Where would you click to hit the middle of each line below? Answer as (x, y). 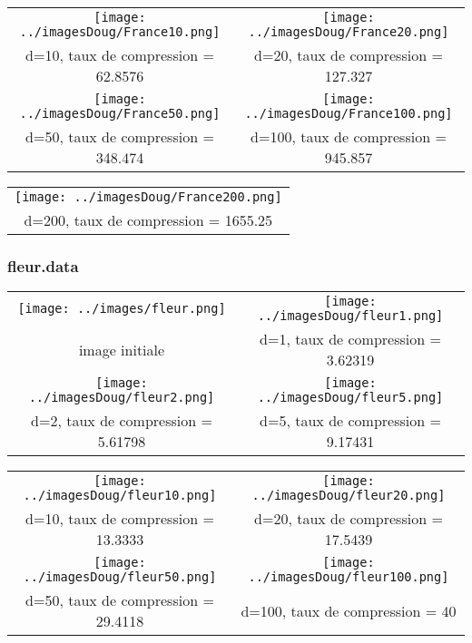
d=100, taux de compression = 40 (349, 610)
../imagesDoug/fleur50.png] (120, 577)
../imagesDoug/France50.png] (120, 113)
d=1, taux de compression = (350, 339)
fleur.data (43, 265)
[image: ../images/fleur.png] (122, 309)
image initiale (122, 349)
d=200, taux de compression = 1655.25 (148, 220)
